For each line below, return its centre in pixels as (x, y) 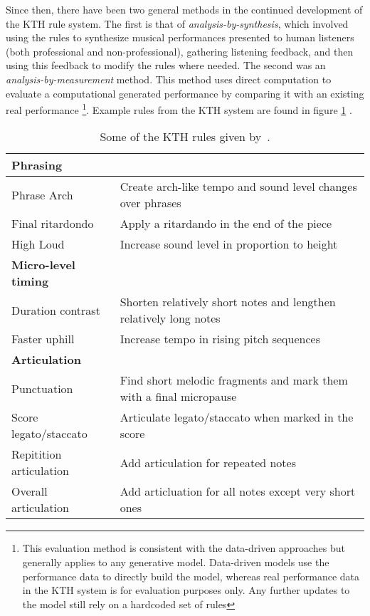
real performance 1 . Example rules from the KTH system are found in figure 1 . (179, 109)
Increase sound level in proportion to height (229, 244)
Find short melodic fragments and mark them (234, 380)
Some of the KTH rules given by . (185, 137)
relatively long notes (170, 318)
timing (30, 281)
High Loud (38, 244)
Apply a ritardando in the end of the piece (226, 224)
